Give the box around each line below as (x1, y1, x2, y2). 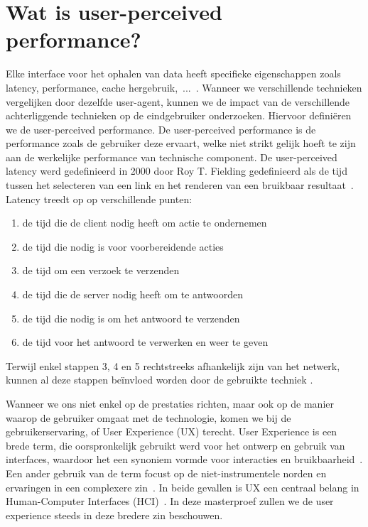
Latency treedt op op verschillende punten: (6, 191, 193, 206)
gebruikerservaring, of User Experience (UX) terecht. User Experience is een (6, 424, 337, 439)
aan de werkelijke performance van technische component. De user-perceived (6, 149, 337, 164)
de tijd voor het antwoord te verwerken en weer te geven (22, 335, 269, 349)
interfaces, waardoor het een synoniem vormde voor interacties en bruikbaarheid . (6, 452, 363, 467)
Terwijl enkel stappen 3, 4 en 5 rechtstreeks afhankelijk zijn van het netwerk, (6, 358, 340, 373)
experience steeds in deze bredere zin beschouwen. (6, 507, 223, 522)
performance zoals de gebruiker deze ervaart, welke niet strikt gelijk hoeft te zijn (6, 136, 356, 151)
